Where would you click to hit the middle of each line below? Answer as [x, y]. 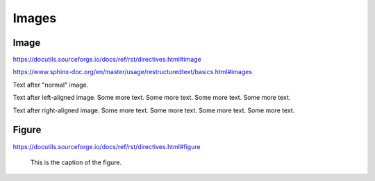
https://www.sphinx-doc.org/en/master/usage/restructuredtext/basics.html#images [133, 72]
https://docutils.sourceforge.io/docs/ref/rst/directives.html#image [107, 60]
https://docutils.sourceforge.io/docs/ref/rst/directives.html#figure [107, 146]
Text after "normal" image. [51, 85]
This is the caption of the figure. [76, 162]
